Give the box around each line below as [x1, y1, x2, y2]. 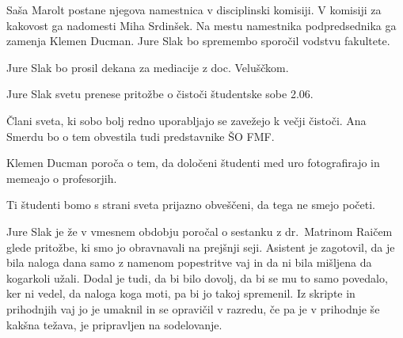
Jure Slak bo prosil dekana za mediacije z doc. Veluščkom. [6, 59, 289, 75]
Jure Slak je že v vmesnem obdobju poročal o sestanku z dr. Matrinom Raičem [6, 222, 393, 239]
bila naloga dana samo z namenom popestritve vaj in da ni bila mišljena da [6, 254, 372, 271]
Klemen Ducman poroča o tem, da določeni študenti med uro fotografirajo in [6, 154, 380, 171]
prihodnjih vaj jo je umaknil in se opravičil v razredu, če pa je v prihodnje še [6, 300, 380, 317]
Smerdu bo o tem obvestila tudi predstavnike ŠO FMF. [6, 127, 275, 144]
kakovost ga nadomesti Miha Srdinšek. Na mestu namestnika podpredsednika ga [6, 17, 397, 33]
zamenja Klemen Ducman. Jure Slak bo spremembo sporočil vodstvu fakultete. [6, 32, 390, 49]
